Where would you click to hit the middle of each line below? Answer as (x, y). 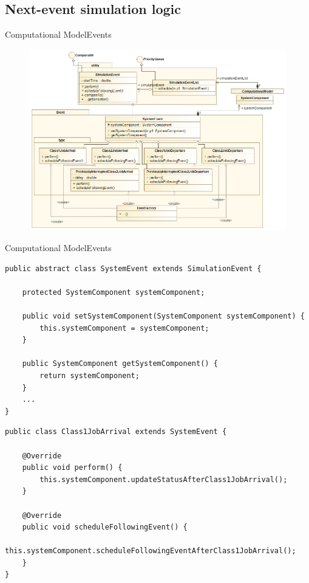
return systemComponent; (90, 375)
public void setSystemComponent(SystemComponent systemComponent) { (163, 316)
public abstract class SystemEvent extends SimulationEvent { (133, 268)
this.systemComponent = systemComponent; (124, 328)
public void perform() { (72, 468)
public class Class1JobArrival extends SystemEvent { (116, 432)
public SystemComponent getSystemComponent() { (120, 364)
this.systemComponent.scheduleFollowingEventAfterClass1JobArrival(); (151, 551)
